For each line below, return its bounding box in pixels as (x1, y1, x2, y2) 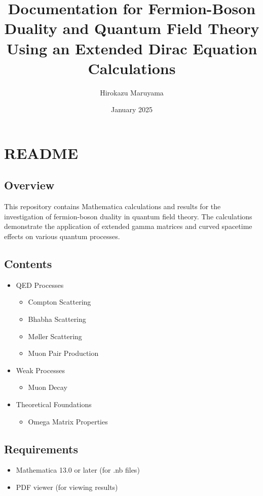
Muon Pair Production (28, 348, 99, 358)
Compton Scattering (28, 296, 91, 307)
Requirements (4, 441, 78, 456)
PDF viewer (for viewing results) (16, 481, 118, 492)
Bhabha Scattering (28, 314, 86, 324)
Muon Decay (28, 382, 67, 392)
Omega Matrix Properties (28, 416, 108, 426)
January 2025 (111, 104, 153, 115)
